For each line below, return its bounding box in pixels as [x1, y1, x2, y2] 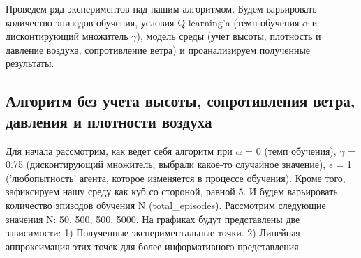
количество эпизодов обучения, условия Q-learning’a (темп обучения [6, 15, 300, 29]
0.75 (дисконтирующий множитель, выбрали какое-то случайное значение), [6, 157, 326, 172]
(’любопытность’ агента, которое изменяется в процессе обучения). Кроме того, [6, 170, 346, 185]
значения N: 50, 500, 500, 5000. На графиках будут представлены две [6, 211, 300, 226]
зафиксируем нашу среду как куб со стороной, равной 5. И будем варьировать [6, 184, 338, 199]
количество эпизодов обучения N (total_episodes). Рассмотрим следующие [6, 197, 326, 212]
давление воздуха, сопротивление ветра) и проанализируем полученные [6, 42, 311, 56]
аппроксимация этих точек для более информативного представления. [6, 238, 302, 253]
